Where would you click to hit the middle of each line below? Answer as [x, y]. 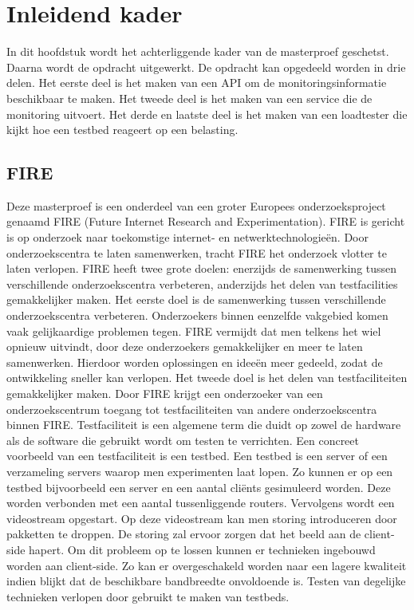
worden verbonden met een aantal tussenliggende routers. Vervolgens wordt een [201, 503]
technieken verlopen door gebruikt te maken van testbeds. [148, 596]
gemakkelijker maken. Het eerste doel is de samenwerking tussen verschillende [196, 299]
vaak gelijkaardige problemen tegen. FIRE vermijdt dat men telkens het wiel [194, 331]
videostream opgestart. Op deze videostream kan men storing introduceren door [202, 518]
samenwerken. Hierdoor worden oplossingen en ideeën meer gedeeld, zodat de [195, 362]
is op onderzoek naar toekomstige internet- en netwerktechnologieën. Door [187, 237]
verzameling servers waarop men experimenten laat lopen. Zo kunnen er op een [200, 471]
